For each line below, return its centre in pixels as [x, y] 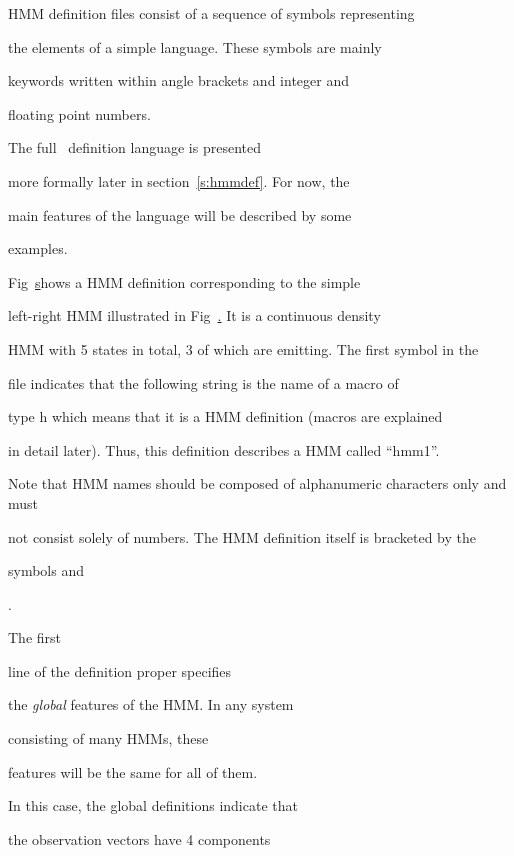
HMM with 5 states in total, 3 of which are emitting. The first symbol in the [243, 348]
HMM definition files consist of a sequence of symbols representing [211, 13]
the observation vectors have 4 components [139, 838]
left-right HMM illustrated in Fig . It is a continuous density [194, 315]
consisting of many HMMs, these [108, 738]
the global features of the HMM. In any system [151, 704]
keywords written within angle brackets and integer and [178, 80]
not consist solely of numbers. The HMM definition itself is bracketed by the [242, 536]
